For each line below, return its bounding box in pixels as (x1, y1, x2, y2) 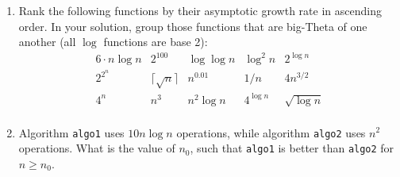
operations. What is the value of (18, 140, 175, 156)
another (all (18, 33, 76, 50)
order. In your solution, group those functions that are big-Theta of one (18, 17, 367, 34)
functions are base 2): (103, 33, 208, 50)
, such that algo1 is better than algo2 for (190, 140, 394, 156)
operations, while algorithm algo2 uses (176, 124, 366, 140)
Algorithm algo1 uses (18, 124, 125, 140)
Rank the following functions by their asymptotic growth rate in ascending (18, 2, 382, 18)
